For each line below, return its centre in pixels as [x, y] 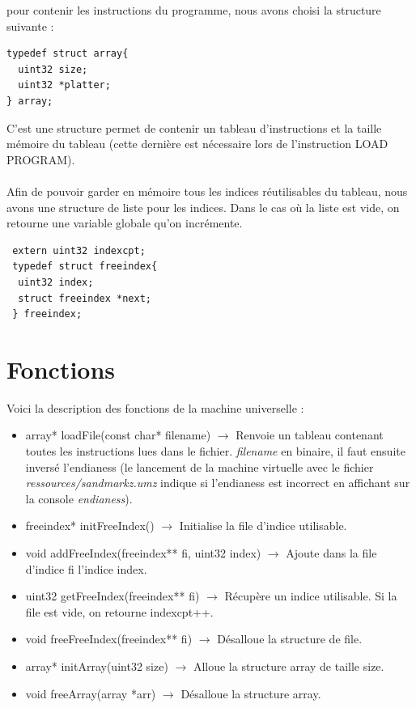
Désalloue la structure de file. [290, 639]
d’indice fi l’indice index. [86, 568]
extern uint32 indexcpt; [79, 250]
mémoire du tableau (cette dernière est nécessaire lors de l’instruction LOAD [197, 144]
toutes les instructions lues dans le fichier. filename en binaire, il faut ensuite [215, 451]
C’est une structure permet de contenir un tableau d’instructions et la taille [194, 127]
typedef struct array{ [68, 54]
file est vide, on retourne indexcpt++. [119, 611]
